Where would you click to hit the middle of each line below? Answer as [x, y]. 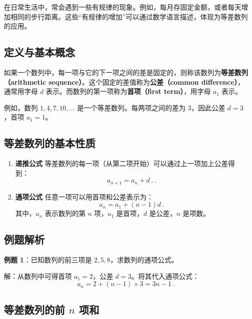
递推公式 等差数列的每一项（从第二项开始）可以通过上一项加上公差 [122, 163]
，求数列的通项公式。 [144, 260]
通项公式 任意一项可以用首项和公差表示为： [84, 196]
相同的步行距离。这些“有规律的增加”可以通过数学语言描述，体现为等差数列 [129, 16]
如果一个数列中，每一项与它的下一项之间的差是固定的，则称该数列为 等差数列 [126, 72]
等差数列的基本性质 [50, 143]
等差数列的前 [34, 309]
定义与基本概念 [39, 52]
